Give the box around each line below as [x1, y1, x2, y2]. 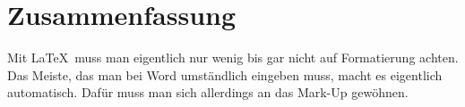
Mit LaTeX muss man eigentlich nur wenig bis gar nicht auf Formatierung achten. [7, 48, 459, 67]
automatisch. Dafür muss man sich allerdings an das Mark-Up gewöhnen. [7, 83, 409, 102]
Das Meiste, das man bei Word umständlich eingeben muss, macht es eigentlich [7, 65, 443, 84]
